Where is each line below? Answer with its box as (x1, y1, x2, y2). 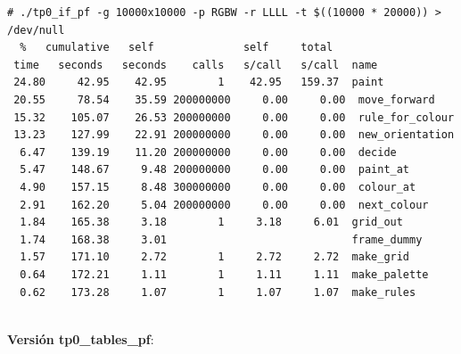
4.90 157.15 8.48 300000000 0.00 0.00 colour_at (20, 180, 416, 193)
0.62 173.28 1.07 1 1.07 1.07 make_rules (20, 285, 416, 299)
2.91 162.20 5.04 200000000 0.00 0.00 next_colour (20, 198, 429, 211)
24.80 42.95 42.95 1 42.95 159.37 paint (13, 76, 384, 89)
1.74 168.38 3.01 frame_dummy (20, 233, 423, 246)
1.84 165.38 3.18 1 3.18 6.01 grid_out (20, 216, 403, 229)
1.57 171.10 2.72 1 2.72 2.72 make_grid (20, 251, 410, 264)
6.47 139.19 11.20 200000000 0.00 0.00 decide (20, 145, 397, 159)
